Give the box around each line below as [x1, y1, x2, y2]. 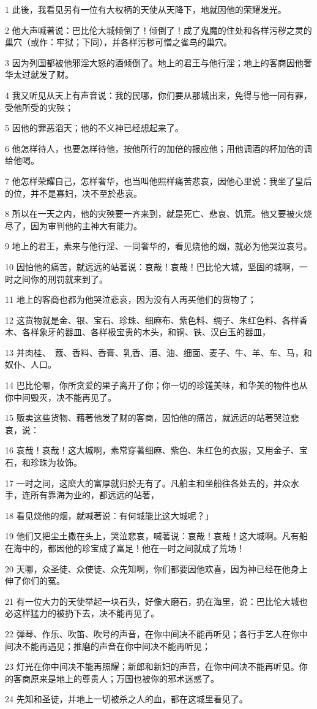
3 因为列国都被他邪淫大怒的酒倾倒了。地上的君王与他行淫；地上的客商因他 [5, 56, 304, 69]
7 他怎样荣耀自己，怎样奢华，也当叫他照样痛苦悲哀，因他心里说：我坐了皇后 [5, 174, 312, 187]
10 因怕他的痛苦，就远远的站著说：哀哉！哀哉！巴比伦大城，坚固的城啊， [5, 260, 299, 273]
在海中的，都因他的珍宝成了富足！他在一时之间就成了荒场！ [5, 542, 245, 554]
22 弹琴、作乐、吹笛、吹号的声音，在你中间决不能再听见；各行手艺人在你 [5, 627, 299, 640]
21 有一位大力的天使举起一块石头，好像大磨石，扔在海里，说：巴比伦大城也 [5, 594, 308, 607]
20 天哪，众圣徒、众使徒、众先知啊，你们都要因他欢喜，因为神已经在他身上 [5, 562, 308, 575]
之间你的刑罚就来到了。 [13, 272, 108, 285]
